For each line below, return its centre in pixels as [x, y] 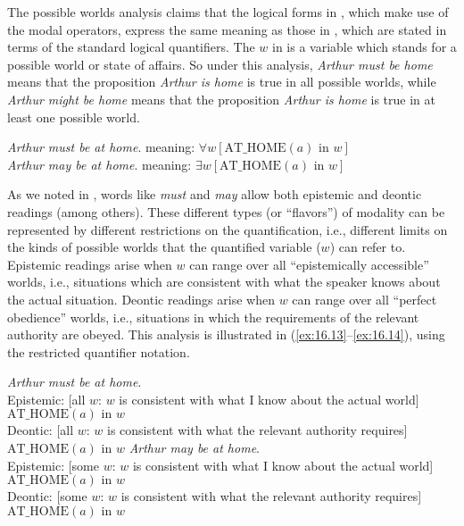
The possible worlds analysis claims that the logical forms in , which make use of [228, 12]
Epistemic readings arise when [90, 264]
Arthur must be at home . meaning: [101, 147]
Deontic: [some [47, 496]
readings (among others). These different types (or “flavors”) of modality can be [226, 211]
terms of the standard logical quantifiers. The [131, 47]
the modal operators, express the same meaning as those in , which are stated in [227, 29]
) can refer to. [368, 247]
